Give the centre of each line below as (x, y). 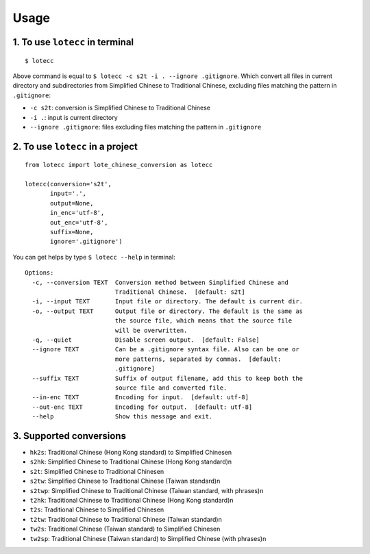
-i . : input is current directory (74, 117)
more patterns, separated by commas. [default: (198, 359)
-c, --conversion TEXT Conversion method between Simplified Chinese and (160, 282)
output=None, (72, 203)
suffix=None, (72, 232)
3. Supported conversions (70, 436)
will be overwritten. (151, 330)
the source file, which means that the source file (203, 321)
